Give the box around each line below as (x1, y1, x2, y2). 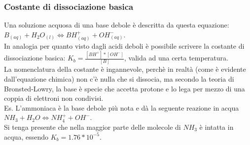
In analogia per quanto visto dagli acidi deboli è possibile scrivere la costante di (4, 41, 245, 51)
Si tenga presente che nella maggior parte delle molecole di (4, 122, 181, 132)
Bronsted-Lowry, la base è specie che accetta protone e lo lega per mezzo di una (4, 83, 245, 93)
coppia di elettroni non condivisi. (4, 93, 104, 103)
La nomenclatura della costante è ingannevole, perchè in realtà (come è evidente (4, 64, 246, 74)
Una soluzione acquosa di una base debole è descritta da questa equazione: (4, 20, 229, 30)
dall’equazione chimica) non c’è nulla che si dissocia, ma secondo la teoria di (4, 74, 234, 84)
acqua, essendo (4, 131, 48, 142)
